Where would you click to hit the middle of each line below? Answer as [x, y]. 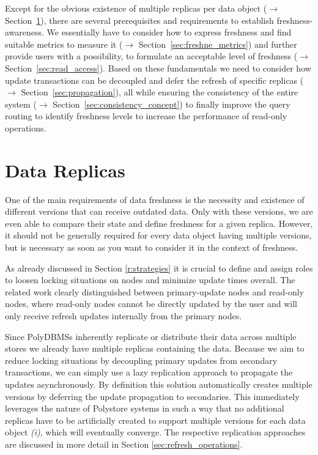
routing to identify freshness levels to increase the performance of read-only [146, 116]
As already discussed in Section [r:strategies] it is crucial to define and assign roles [159, 268]
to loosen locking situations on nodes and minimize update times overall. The [150, 280]
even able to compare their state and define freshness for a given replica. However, [159, 223]
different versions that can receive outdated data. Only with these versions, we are [159, 211]
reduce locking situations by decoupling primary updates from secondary [141, 360]
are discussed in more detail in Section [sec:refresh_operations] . [124, 444]
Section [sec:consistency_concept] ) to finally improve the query [172, 104]
